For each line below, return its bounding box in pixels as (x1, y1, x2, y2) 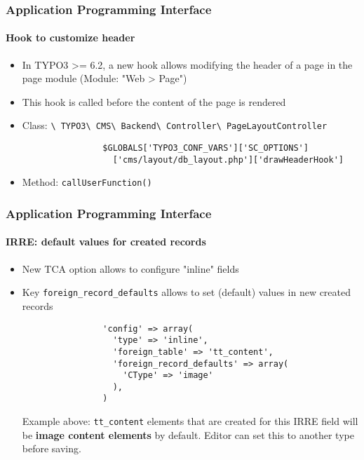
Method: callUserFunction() (22, 175, 152, 189)
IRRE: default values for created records (6, 234, 206, 249)
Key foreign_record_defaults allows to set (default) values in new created (22, 285, 351, 299)
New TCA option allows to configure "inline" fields (22, 261, 239, 276)
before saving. (22, 441, 81, 456)
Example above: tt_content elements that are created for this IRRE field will (22, 414, 358, 428)
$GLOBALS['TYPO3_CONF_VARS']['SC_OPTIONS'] (102, 143, 309, 154)
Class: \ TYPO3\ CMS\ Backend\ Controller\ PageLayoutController (22, 118, 328, 133)
